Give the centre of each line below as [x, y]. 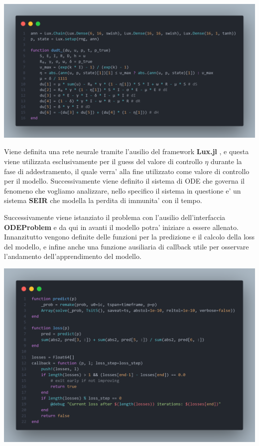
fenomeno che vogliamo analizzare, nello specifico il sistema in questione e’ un [123, 190]
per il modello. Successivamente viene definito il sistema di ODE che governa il [124, 181]
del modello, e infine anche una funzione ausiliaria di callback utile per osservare [127, 246]
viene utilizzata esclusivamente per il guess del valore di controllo [103, 161]
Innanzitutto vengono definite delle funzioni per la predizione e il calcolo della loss [129, 237]
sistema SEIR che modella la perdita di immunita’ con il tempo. [103, 200]
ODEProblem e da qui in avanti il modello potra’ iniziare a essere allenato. [121, 227]
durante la [226, 161]
